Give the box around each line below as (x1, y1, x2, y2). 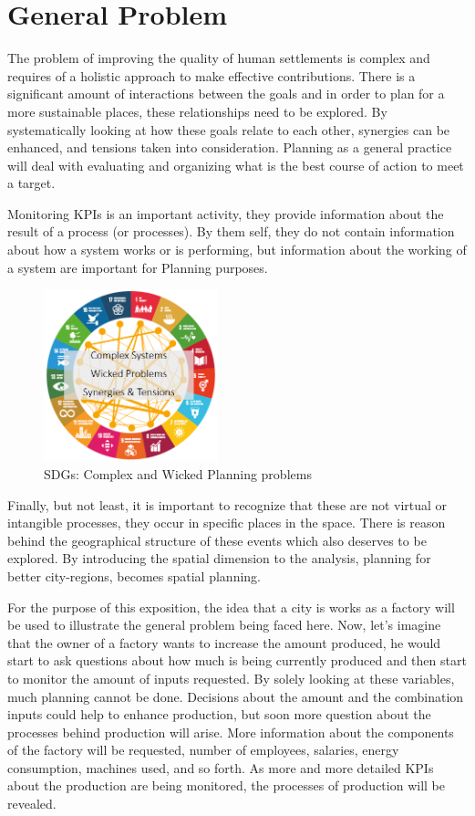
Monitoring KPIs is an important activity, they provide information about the (7, 204, 444, 223)
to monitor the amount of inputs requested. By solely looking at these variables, (7, 668, 455, 687)
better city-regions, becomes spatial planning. (7, 566, 261, 585)
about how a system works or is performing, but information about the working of (7, 240, 467, 259)
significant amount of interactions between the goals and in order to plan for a (7, 84, 445, 103)
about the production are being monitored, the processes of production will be (7, 776, 445, 795)
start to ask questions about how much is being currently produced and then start (7, 651, 467, 670)
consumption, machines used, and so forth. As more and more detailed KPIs (7, 758, 434, 777)
